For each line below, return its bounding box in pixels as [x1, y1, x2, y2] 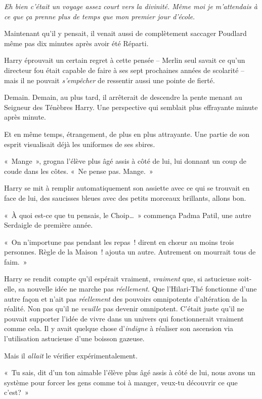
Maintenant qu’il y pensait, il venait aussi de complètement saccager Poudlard [4, 28, 247, 39]
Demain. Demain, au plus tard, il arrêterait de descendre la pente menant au [4, 92, 242, 102]
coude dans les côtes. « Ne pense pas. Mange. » [4, 165, 153, 176]
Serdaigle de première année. [4, 220, 93, 230]
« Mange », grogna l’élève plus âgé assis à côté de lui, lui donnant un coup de [4, 156, 247, 166]
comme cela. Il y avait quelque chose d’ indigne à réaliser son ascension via [4, 323, 234, 334]
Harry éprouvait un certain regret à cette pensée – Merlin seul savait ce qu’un [4, 55, 245, 65]
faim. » [4, 256, 27, 267]
